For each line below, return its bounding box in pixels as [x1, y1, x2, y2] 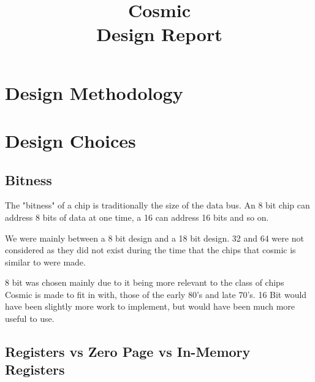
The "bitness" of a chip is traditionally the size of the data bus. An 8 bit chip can [5, 199, 310, 212]
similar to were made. [5, 255, 86, 268]
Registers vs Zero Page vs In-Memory [5, 342, 251, 361]
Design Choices [5, 128, 136, 153]
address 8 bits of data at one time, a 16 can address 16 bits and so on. [5, 210, 269, 223]
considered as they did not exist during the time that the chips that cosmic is [5, 243, 296, 256]
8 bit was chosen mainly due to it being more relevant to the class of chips [5, 276, 284, 289]
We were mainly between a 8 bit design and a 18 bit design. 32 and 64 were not [5, 231, 304, 244]
